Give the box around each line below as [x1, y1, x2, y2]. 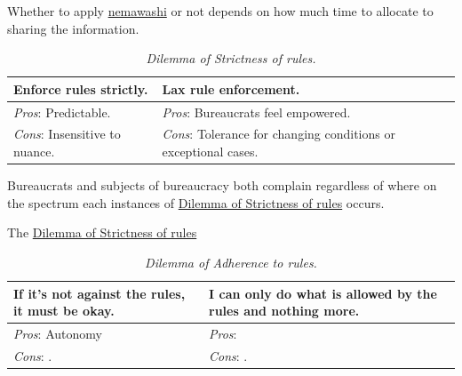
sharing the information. [7, 19, 139, 37]
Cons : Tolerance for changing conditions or [162, 124, 395, 143]
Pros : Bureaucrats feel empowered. [162, 102, 351, 121]
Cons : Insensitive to [13, 124, 121, 143]
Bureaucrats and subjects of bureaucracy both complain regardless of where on [7, 176, 437, 195]
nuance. [13, 142, 55, 161]
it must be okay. [13, 301, 115, 320]
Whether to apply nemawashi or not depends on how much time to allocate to [7, 2, 434, 20]
